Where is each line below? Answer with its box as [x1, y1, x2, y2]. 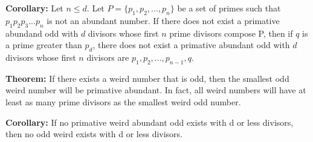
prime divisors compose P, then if [169, 26, 293, 39]
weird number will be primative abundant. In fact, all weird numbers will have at [5, 84, 306, 96]
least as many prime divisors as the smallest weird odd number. [5, 95, 241, 108]
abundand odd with [5, 26, 79, 39]
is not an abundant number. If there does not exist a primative [47, 14, 280, 26]
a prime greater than [5, 39, 82, 51]
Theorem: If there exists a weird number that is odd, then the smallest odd [5, 72, 289, 84]
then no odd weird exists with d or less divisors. [5, 128, 183, 140]
